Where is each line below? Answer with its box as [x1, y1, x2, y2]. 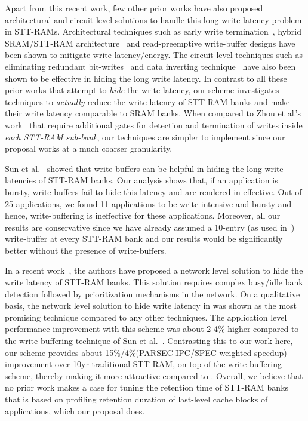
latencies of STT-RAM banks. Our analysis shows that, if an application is [5, 174, 278, 186]
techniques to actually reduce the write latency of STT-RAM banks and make [5, 95, 290, 107]
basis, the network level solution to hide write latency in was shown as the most [5, 299, 297, 312]
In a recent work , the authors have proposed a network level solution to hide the [5, 264, 303, 276]
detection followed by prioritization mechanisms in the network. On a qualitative [5, 287, 300, 300]
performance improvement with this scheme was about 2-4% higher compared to [5, 322, 299, 335]
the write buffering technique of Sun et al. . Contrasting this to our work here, [5, 334, 293, 347]
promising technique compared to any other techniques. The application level [5, 311, 287, 323]
